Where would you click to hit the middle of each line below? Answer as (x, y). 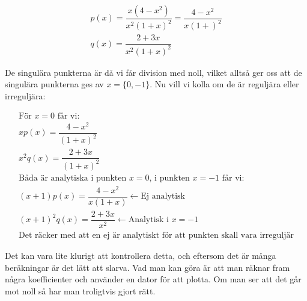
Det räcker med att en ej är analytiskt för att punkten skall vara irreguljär (156, 235)
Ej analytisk (163, 197)
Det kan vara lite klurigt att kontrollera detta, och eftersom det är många (141, 255)
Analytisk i (148, 220)
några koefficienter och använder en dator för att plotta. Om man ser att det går (153, 279)
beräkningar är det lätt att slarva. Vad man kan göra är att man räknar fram (147, 267)
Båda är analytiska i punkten (73, 178)
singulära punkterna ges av (54, 84)
